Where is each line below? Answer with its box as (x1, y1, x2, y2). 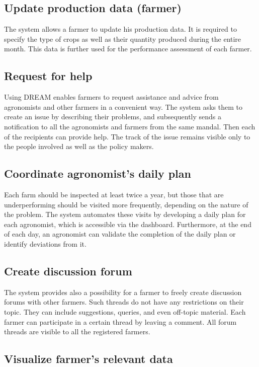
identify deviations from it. (4, 238, 87, 249)
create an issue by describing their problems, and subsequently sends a (4, 111, 222, 122)
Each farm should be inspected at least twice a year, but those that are (4, 189, 224, 199)
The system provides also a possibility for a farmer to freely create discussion (4, 286, 242, 297)
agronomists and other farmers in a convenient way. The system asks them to (4, 101, 242, 112)
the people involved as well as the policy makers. (4, 141, 154, 152)
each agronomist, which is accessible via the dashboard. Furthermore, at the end (4, 218, 251, 229)
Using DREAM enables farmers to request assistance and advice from (4, 92, 219, 102)
